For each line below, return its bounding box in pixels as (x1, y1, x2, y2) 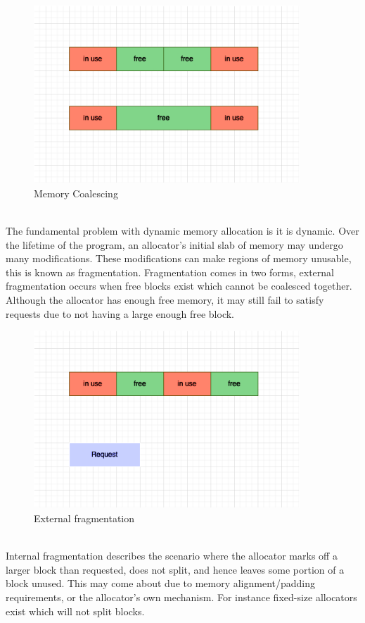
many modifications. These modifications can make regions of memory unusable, (6, 251, 352, 266)
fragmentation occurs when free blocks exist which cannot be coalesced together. (6, 278, 352, 293)
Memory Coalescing (34, 185, 118, 200)
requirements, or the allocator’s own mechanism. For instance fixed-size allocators (6, 589, 357, 604)
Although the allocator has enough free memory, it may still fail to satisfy (6, 292, 324, 307)
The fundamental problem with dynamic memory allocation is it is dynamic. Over (6, 223, 359, 238)
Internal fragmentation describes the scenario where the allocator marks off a (6, 548, 338, 563)
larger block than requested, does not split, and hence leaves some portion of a (6, 562, 345, 576)
